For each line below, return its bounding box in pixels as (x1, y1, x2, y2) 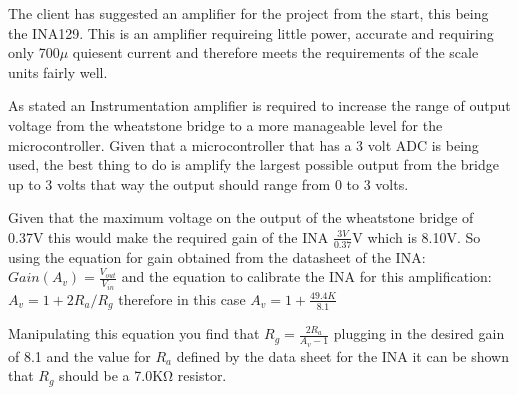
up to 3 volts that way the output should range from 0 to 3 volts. (8, 173, 409, 194)
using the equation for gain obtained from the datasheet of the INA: (8, 246, 426, 267)
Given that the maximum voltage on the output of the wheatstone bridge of (8, 207, 474, 228)
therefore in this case (118, 288, 246, 309)
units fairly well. (8, 61, 108, 82)
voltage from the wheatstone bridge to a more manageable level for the (8, 114, 443, 135)
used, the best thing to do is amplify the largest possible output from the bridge (8, 154, 499, 175)
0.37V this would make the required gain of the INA (8, 226, 329, 247)
